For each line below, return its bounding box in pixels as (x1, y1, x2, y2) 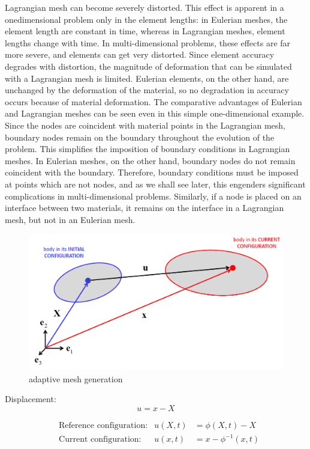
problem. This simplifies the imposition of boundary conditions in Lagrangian (5, 142, 290, 155)
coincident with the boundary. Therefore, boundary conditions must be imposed (5, 166, 299, 179)
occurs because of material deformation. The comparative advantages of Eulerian (5, 95, 302, 108)
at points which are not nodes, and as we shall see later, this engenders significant (5, 177, 306, 190)
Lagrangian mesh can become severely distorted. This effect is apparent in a (5, 1, 284, 13)
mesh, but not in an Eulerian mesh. (5, 213, 136, 225)
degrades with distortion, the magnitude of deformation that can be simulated (5, 60, 292, 72)
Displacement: (5, 392, 56, 405)
